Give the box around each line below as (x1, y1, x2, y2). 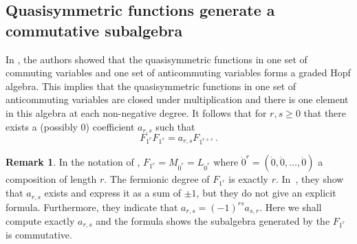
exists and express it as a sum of (44, 186, 182, 200)
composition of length (6, 172, 97, 186)
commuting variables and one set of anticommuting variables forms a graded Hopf (6, 65, 351, 80)
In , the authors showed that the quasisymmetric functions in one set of (6, 52, 307, 66)
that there (303, 105, 347, 120)
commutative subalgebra (6, 19, 183, 41)
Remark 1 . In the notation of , (6, 155, 140, 169)
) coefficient (85, 119, 135, 133)
